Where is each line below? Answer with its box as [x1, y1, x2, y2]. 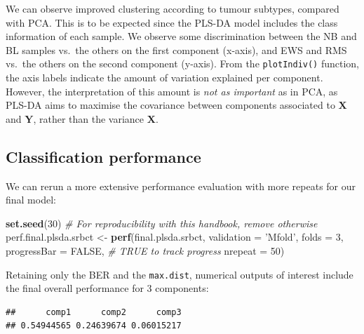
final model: [6, 192, 56, 207]
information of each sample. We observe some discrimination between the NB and [6, 29, 357, 44]
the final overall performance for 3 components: [6, 281, 209, 295]
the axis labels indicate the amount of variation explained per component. [6, 70, 323, 85]
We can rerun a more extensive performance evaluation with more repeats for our [6, 178, 356, 193]
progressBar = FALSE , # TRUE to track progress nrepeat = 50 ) [6, 243, 285, 258]
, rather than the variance [33, 111, 144, 126]
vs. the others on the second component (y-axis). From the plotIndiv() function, [6, 56, 360, 71]
